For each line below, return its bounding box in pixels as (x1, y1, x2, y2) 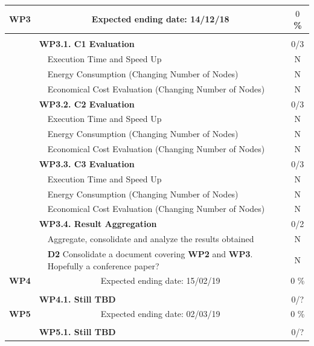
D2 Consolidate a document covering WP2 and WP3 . (47, 248, 253, 260)
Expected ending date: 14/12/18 (91, 13, 229, 25)
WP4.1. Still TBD (39, 292, 116, 305)
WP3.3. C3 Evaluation (39, 157, 135, 170)
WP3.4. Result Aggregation (39, 217, 157, 230)
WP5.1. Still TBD (39, 325, 116, 338)
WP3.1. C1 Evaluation (39, 37, 135, 50)
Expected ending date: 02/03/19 (100, 307, 220, 320)
